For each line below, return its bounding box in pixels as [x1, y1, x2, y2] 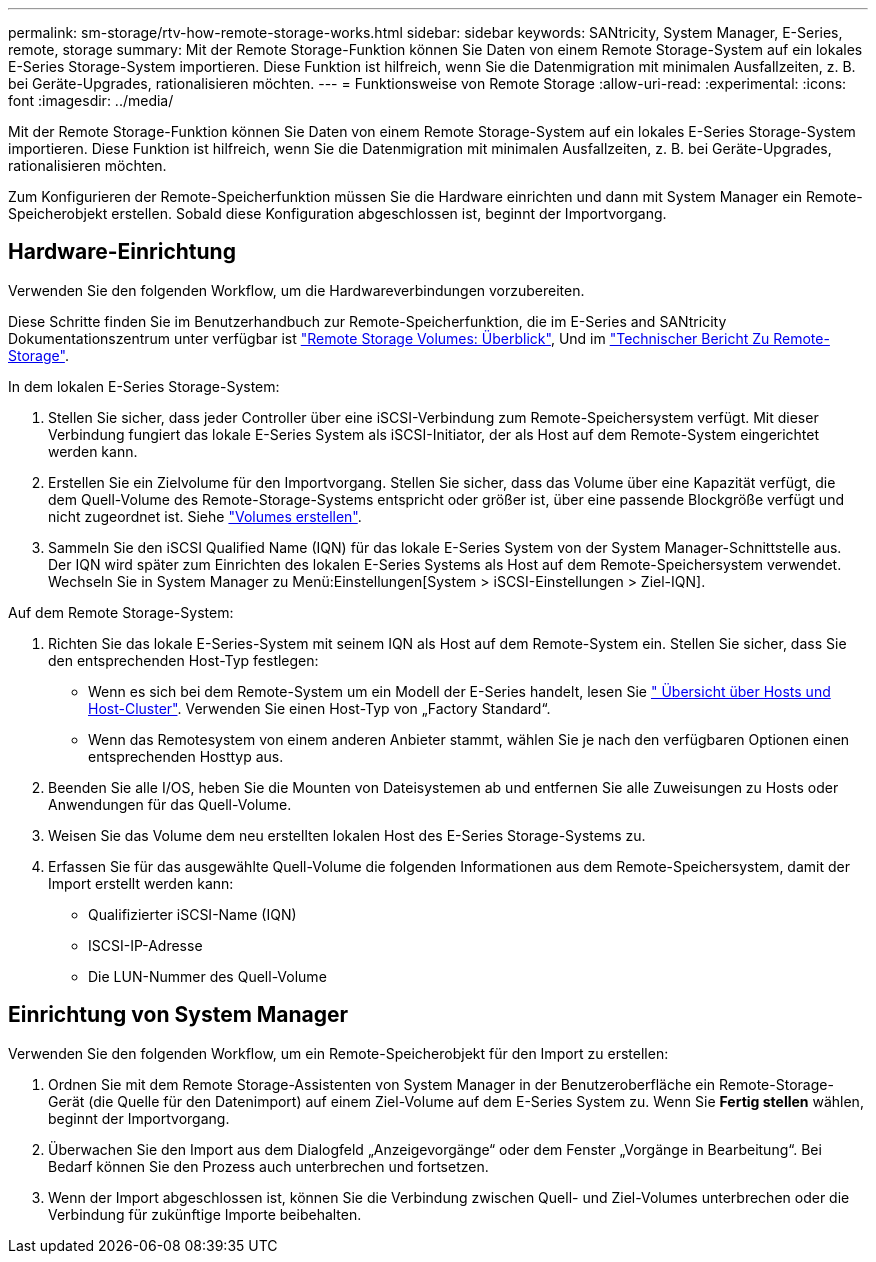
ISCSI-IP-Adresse [88, 936, 203, 954]
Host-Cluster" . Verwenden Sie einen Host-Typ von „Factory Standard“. [88, 699, 551, 717]
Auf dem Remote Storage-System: [8, 603, 234, 621]
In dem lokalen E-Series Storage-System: [8, 377, 280, 395]
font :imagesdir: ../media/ [8, 92, 174, 109]
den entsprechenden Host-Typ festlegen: [48, 651, 319, 669]
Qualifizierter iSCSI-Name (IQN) [88, 905, 297, 923]
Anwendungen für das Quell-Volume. [48, 795, 292, 813]
